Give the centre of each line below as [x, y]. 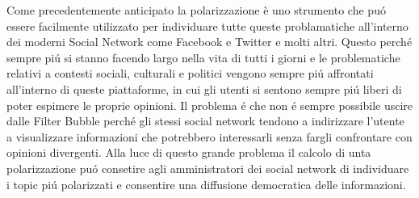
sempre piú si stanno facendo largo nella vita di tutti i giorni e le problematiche [203, 57]
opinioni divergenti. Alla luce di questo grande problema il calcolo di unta [189, 152]
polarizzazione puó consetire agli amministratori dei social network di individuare [208, 168]
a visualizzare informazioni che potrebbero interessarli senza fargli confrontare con [209, 136]
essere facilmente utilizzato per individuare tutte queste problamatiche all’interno [207, 25]
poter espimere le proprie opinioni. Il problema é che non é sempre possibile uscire [210, 105]
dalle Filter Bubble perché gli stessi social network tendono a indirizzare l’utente [205, 121]
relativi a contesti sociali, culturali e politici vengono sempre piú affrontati [190, 73]
